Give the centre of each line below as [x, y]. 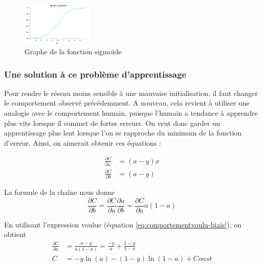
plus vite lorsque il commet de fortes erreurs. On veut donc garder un [112, 123]
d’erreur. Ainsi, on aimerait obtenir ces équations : [83, 142]
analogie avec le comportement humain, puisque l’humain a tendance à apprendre [131, 113]
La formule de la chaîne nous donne [59, 192]
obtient [15, 234]
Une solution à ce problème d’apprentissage [95, 74]
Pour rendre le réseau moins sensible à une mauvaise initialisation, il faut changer [131, 93]
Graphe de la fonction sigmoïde [73, 52]
